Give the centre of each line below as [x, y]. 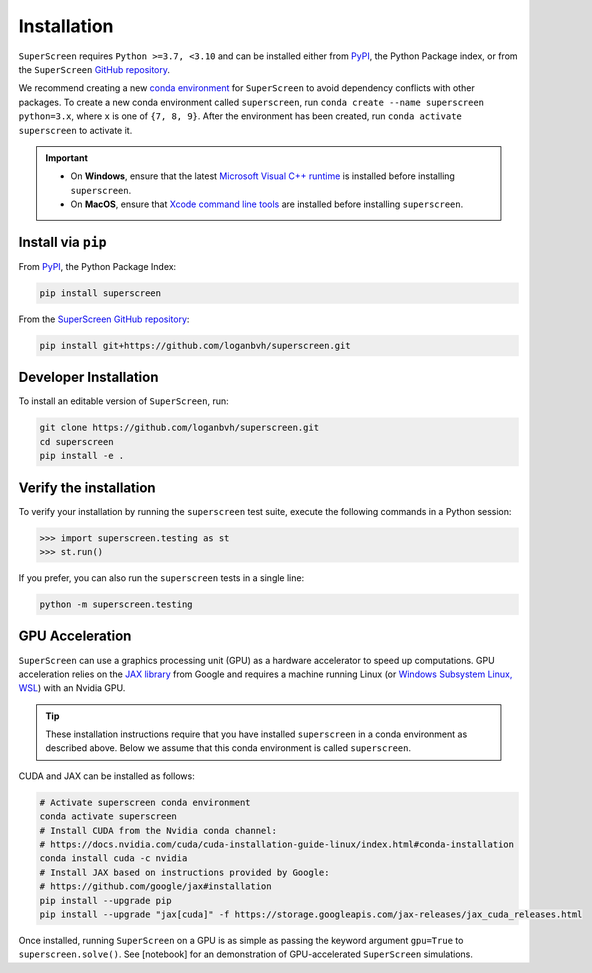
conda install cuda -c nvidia [113, 858]
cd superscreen [76, 441]
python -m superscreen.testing [116, 604]
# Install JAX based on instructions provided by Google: [184, 872]
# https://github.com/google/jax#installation [155, 886]
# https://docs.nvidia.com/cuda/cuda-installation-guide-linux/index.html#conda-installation [277, 844]
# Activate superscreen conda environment [145, 802]
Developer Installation [88, 377]
